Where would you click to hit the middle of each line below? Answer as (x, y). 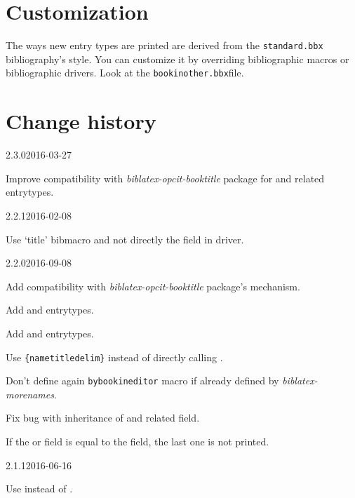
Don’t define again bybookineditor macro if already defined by (142, 381)
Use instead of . (39, 489)
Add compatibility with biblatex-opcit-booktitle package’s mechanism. (153, 286)
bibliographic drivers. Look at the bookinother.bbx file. (125, 73)
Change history (81, 121)
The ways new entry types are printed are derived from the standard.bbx (165, 45)
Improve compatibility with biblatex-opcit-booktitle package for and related (165, 178)
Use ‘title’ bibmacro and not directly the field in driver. (125, 239)
